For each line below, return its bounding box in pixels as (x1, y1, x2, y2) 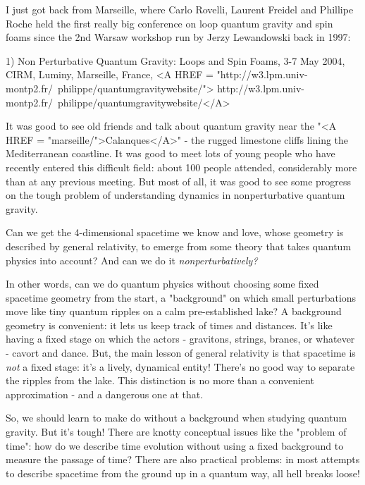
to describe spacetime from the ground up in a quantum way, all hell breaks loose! (6, 465, 360, 480)
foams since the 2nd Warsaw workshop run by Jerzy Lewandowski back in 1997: (6, 30, 351, 44)
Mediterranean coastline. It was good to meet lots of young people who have (6, 146, 335, 161)
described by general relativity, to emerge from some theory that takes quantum (6, 238, 352, 253)
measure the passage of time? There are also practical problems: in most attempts (6, 452, 360, 467)
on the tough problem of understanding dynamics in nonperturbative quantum (6, 188, 345, 202)
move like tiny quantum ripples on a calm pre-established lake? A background (6, 304, 342, 319)
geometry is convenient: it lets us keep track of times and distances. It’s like (6, 317, 333, 332)
